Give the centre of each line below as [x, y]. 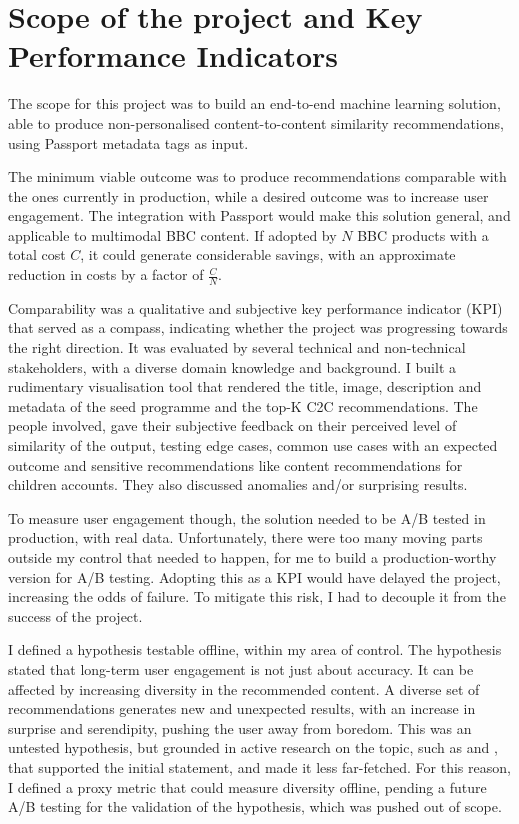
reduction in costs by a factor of [106, 274]
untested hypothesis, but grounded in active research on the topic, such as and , [253, 747]
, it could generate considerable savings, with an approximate [268, 254]
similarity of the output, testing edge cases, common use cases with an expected [253, 445]
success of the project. [75, 615]
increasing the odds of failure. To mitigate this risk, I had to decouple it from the [257, 596]
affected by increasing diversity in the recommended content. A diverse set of [244, 688]
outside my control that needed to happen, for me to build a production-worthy [252, 557]
